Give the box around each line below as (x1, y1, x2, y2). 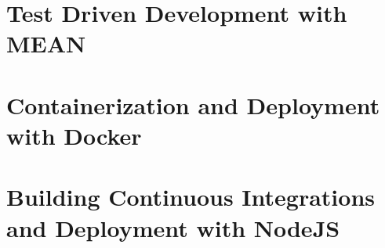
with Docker (6, 119, 142, 151)
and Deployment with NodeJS (6, 211, 340, 243)
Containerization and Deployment (6, 88, 380, 120)
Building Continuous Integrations (6, 181, 375, 213)
